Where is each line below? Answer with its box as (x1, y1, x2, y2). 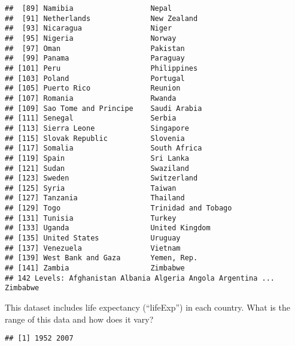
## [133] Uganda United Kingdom (5, 224, 211, 233)
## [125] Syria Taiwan (5, 183, 177, 192)
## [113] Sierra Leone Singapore (5, 124, 189, 133)
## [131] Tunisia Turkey (5, 213, 177, 222)
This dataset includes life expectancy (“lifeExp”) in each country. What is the (5, 301, 290, 314)
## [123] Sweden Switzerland (5, 174, 198, 183)
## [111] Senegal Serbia (5, 114, 177, 123)
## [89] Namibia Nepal (5, 4, 172, 13)
